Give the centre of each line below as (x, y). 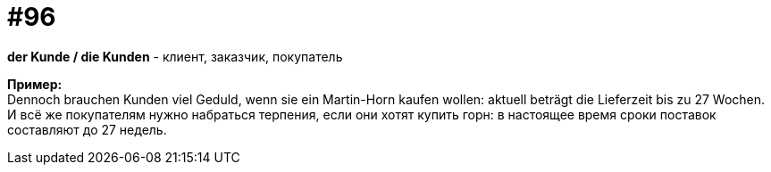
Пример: (35, 84)
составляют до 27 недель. (87, 129)
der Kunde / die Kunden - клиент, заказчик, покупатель (175, 56)
